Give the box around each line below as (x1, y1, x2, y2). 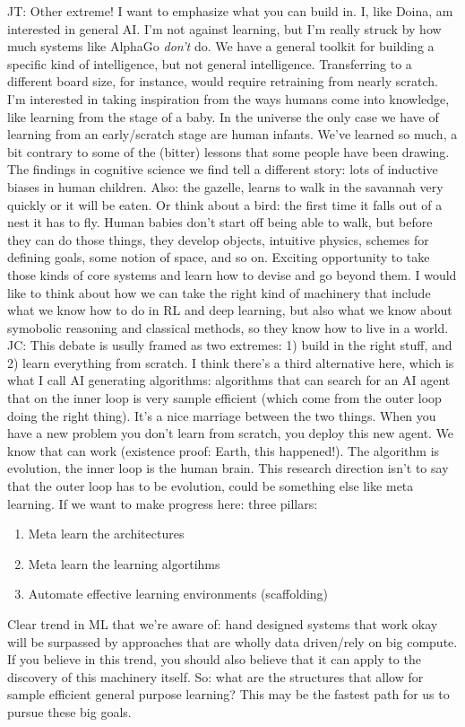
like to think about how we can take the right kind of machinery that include (7, 283, 431, 302)
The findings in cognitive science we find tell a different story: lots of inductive (7, 160, 438, 179)
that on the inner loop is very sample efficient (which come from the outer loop (7, 389, 442, 407)
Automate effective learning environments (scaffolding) (28, 584, 329, 603)
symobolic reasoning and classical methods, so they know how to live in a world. (7, 318, 449, 337)
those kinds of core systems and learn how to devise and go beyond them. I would (7, 265, 457, 284)
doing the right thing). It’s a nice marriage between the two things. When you (7, 406, 436, 425)
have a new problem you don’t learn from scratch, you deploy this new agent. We (7, 424, 454, 442)
